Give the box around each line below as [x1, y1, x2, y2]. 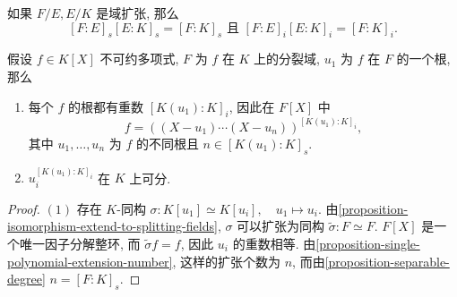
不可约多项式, [99, 49, 179, 68]
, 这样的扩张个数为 [172, 251, 281, 270]
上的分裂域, [254, 49, 320, 68]
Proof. [7, 199, 40, 217]
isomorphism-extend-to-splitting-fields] [7, 216, 218, 235]
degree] [7, 269, 46, 288]
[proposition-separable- [324, 251, 450, 270]
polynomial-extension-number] [7, 251, 173, 270]
